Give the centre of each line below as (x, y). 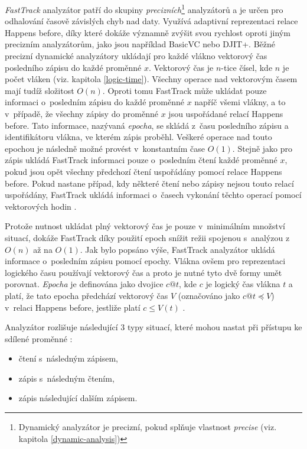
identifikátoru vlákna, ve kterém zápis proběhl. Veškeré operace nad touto (138, 137)
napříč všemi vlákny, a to (240, 102)
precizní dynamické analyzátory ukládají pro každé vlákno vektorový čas (136, 56)
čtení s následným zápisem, (68, 358)
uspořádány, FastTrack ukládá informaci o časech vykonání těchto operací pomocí (153, 195)
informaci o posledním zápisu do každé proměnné (94, 102)
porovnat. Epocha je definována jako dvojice (84, 284)
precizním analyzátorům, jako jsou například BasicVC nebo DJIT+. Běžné (140, 44)
